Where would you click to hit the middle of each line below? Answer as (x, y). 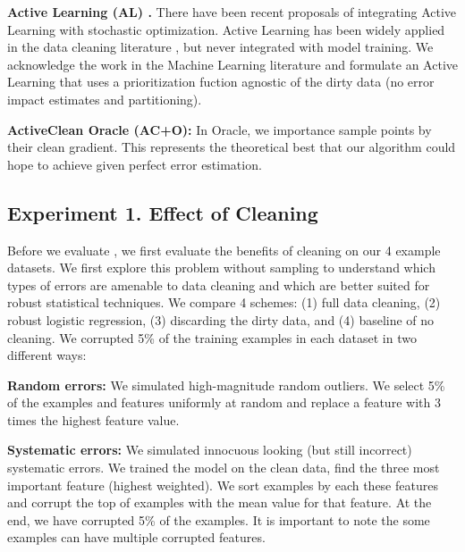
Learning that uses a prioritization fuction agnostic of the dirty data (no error (221, 82)
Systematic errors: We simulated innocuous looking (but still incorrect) (210, 450)
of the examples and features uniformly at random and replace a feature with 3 (224, 402)
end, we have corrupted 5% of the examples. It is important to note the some (219, 519)
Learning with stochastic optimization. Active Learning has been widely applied (226, 29)
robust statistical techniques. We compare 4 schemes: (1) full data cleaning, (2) (224, 302)
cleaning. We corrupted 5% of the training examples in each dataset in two (212, 337)
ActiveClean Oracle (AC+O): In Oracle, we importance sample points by (220, 129)
